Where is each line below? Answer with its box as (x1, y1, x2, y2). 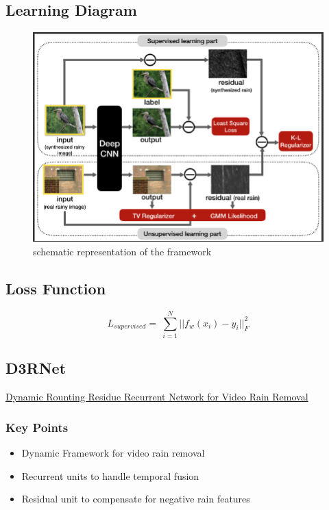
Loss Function (5, 278, 106, 299)
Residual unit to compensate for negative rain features (21, 492, 250, 506)
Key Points (5, 418, 69, 435)
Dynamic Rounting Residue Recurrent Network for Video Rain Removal (5, 390, 308, 404)
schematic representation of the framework (33, 244, 212, 259)
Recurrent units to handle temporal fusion (21, 468, 199, 483)
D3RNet (5, 357, 66, 379)
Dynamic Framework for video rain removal (21, 446, 205, 459)
